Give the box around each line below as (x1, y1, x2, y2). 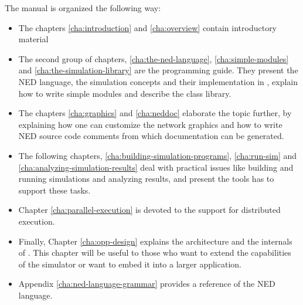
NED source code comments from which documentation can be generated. (18, 130, 284, 142)
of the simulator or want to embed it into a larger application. (18, 257, 241, 270)
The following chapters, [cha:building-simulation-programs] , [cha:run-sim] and (18, 149, 297, 161)
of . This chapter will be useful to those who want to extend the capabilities (18, 246, 291, 259)
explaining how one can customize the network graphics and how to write (18, 118, 282, 130)
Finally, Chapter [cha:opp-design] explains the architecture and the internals (18, 235, 292, 247)
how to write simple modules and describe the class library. (18, 87, 231, 99)
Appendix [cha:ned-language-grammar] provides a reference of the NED (18, 277, 275, 290)
